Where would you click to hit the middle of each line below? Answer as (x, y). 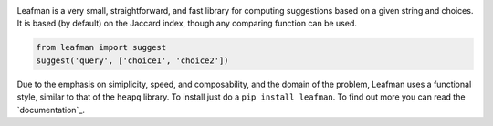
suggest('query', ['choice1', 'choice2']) (132, 60)
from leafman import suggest (101, 47)
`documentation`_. (51, 110)
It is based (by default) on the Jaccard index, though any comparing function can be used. (187, 24)
